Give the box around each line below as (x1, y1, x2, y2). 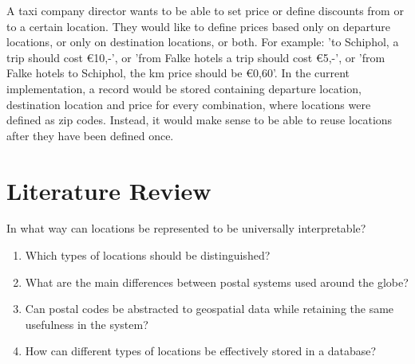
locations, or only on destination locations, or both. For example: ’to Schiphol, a (6, 33, 399, 50)
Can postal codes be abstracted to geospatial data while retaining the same (25, 300, 394, 317)
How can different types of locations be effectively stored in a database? (25, 342, 377, 359)
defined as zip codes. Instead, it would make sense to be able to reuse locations (6, 112, 393, 128)
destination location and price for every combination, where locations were (6, 96, 371, 112)
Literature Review (6, 174, 211, 206)
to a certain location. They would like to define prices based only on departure (6, 18, 390, 34)
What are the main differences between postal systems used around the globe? (25, 273, 409, 290)
